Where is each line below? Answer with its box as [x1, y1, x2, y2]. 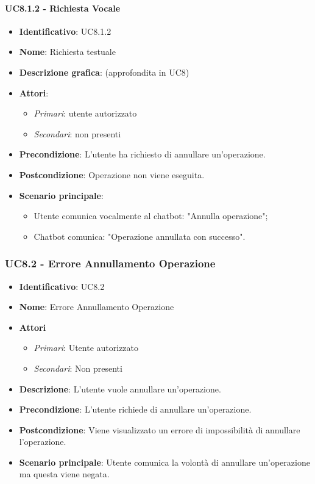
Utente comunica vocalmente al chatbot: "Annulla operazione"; [34, 209, 268, 222]
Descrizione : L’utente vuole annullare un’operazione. [19, 382, 221, 395]
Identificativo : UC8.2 [19, 280, 105, 292]
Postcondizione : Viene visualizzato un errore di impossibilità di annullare [19, 423, 300, 436]
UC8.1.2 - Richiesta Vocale [5, 1, 121, 14]
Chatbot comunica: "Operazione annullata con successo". [34, 229, 246, 242]
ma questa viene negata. [19, 468, 110, 480]
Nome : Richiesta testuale [19, 45, 116, 58]
